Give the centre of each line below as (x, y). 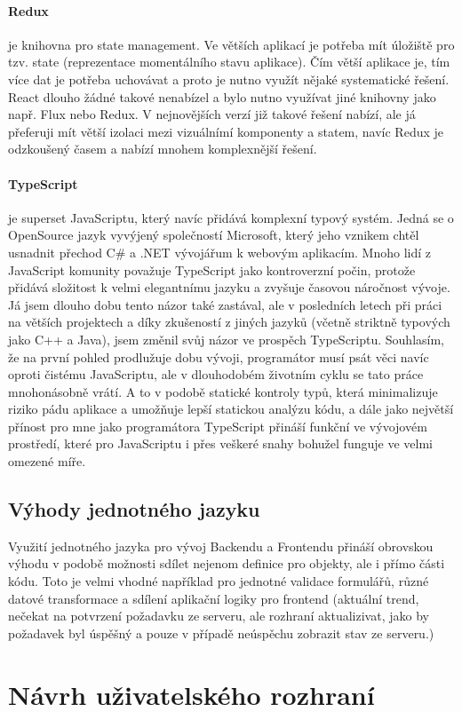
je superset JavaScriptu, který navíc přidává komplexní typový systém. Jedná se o (231, 217)
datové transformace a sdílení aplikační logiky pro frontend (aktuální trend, (214, 598)
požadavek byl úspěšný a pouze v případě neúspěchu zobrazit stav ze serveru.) (221, 633)
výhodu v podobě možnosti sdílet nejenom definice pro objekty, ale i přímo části (227, 563)
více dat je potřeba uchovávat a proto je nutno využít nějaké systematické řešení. (229, 79)
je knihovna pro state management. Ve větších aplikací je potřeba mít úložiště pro (231, 44)
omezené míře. (47, 461)
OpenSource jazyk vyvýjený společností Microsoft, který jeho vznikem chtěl (214, 235)
